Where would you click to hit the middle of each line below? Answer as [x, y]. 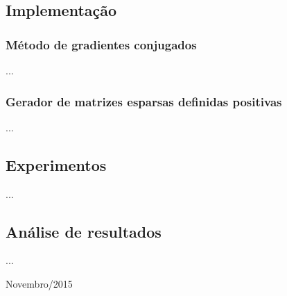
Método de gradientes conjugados [101, 44]
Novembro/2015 [39, 283]
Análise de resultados [84, 231]
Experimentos [56, 164]
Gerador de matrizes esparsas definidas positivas [144, 101]
